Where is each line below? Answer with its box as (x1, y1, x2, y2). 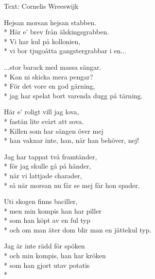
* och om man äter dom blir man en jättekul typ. (4, 224, 152, 234)
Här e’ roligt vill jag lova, (4, 107, 79, 117)
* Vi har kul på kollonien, (4, 36, 81, 46)
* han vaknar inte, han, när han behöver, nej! (4, 135, 139, 145)
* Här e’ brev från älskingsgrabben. (4, 27, 109, 37)
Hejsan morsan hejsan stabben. (4, 17, 97, 27)
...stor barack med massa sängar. (4, 62, 102, 72)
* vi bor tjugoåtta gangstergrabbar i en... (4, 46, 126, 56)
